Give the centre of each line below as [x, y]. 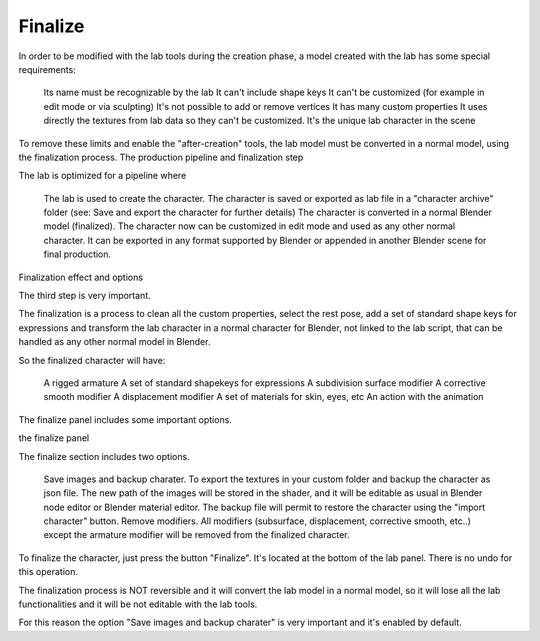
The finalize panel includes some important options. [125, 419]
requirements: [47, 69]
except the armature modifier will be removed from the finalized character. [196, 535]
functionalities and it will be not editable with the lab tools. [138, 604]
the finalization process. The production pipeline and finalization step [161, 157]
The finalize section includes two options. [104, 456]
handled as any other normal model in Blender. [114, 342]
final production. [77, 254]
